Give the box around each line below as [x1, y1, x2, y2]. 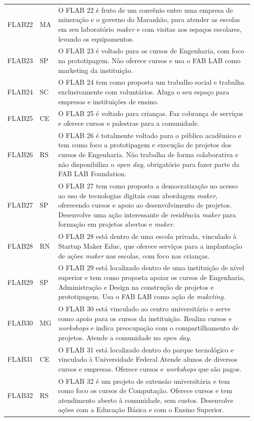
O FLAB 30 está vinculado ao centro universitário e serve [58, 303, 231, 313]
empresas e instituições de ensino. [58, 96, 159, 106]
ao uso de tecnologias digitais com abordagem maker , [58, 190, 217, 200]
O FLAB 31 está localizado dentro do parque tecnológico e [58, 344, 234, 354]
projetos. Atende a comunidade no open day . [58, 332, 191, 342]
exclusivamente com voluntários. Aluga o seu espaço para [58, 87, 230, 96]
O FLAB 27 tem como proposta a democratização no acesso [58, 181, 238, 191]
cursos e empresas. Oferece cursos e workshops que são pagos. [58, 363, 242, 374]
